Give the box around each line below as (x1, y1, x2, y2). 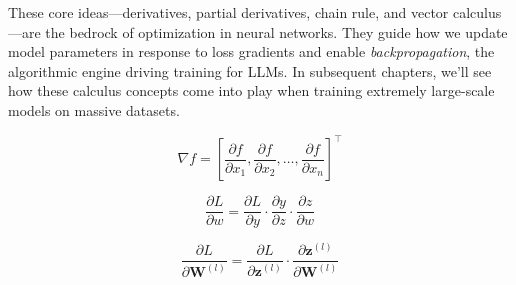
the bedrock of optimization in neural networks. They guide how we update (45, 21, 508, 42)
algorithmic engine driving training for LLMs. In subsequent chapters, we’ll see (8, 60, 492, 81)
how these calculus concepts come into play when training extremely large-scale (8, 80, 495, 101)
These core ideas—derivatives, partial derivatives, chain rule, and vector (8, 2, 449, 22)
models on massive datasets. (8, 99, 180, 120)
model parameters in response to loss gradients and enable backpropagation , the (8, 41, 495, 62)
